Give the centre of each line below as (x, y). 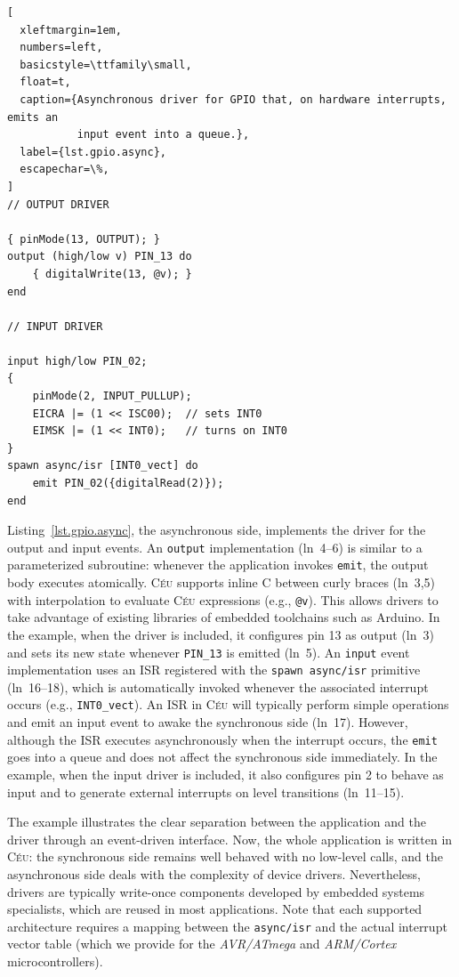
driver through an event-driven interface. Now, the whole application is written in (230, 839)
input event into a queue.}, (163, 135)
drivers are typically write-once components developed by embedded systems (216, 891)
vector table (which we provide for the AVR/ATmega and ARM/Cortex (202, 944)
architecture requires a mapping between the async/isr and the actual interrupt (227, 926)
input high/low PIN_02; (77, 361)
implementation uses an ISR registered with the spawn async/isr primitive (214, 670)
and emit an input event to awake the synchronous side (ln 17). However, (208, 722)
